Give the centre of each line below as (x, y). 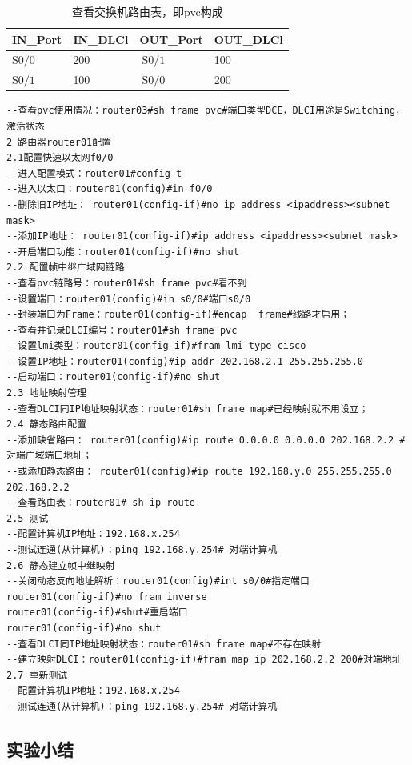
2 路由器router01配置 (59, 142)
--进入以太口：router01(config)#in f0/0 (110, 189)
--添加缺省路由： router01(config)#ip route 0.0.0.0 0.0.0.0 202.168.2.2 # (206, 440)
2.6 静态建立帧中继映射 (61, 565)
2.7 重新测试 (37, 675)
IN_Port (37, 39)
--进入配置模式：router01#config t (94, 173)
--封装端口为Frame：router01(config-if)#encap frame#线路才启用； (178, 315)
